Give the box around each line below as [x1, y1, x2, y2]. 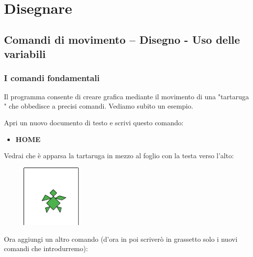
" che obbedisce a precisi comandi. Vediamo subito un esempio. [4, 101, 194, 111]
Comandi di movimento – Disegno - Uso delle [4, 31, 240, 47]
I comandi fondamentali [4, 72, 100, 84]
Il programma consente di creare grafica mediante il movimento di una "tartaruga [4, 91, 249, 101]
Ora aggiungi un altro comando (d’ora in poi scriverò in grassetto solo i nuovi [4, 233, 238, 244]
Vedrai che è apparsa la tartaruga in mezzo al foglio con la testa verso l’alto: [4, 150, 234, 161]
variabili [4, 46, 46, 61]
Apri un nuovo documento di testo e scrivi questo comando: [4, 117, 184, 127]
